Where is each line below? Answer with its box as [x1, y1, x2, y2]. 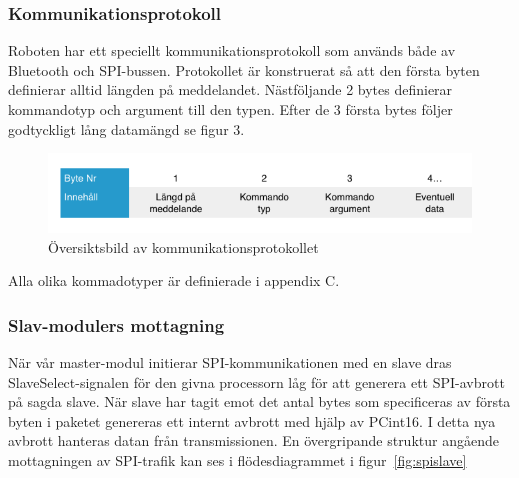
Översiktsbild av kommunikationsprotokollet [48, 236, 319, 257]
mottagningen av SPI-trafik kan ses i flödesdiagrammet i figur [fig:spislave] [8, 449, 467, 470]
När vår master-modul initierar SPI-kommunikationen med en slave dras [8, 351, 452, 372]
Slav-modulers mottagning [8, 312, 225, 337]
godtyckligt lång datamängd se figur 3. [8, 118, 245, 139]
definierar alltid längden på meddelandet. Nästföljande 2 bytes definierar [8, 79, 453, 100]
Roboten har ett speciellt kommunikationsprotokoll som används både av [8, 40, 456, 61]
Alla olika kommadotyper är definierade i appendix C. [8, 270, 340, 291]
